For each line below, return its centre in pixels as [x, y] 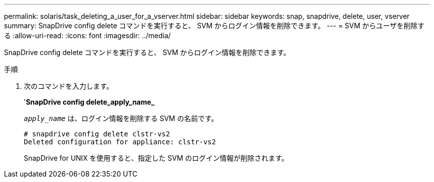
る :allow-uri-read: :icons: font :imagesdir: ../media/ [87, 35]
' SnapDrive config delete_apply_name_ [89, 102]
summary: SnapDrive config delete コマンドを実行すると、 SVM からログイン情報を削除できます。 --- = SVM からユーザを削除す [214, 26]
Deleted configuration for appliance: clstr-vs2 [120, 142]
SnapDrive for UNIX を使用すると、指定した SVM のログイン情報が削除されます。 [156, 158]
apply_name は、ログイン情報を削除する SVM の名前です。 [121, 118]
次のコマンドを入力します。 [69, 86]
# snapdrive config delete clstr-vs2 [97, 134]
